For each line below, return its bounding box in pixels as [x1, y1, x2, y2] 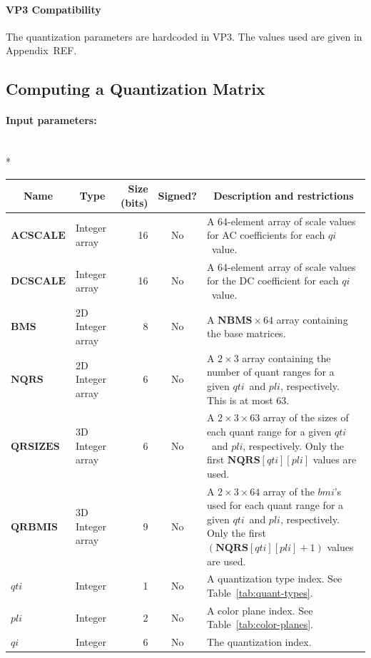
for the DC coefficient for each [206, 273, 339, 288]
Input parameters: [6, 113, 97, 128]
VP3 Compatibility [6, 1, 101, 16]
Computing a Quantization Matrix [6, 78, 265, 100]
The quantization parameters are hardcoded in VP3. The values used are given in [6, 29, 362, 43]
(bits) [121, 195, 148, 210]
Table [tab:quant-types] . [206, 585, 313, 600]
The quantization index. [206, 634, 312, 649]
